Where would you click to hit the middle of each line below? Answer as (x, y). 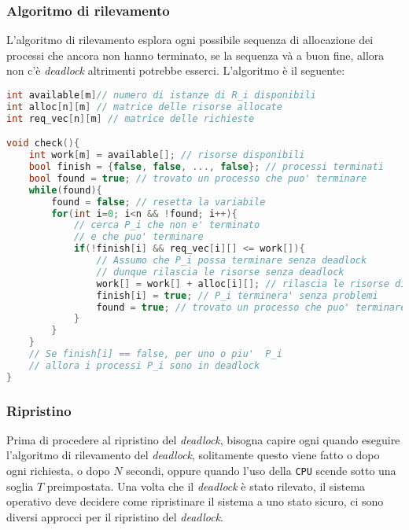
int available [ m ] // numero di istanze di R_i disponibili (161, 95)
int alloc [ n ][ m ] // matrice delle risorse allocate (144, 107)
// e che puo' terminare (138, 237)
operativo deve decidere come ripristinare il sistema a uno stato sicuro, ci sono (195, 501)
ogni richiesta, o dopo (58, 471)
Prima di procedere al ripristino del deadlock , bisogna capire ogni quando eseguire (203, 439)
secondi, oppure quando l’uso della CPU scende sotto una (261, 471)
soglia (20, 486)
